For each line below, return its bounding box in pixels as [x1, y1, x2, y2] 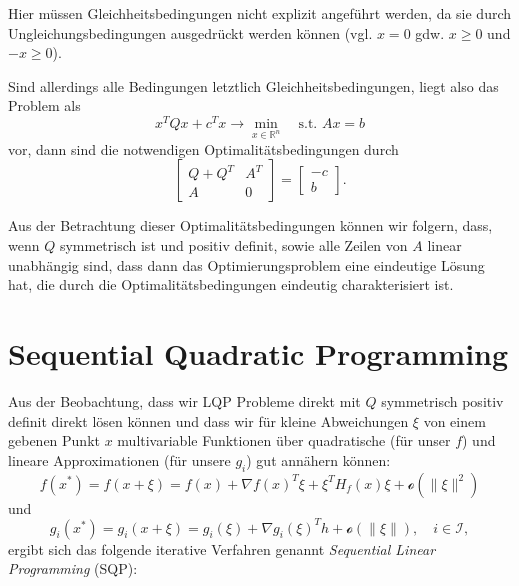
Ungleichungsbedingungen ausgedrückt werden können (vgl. [8, 22, 373, 43]
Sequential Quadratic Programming [8, 332, 509, 373]
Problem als [8, 95, 81, 116]
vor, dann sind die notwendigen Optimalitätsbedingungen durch [8, 138, 399, 159]
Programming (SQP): [8, 558, 138, 579]
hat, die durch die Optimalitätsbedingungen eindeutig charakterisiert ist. [8, 274, 454, 295]
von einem [423, 410, 486, 431]
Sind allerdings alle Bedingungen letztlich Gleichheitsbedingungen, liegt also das [8, 75, 499, 96]
